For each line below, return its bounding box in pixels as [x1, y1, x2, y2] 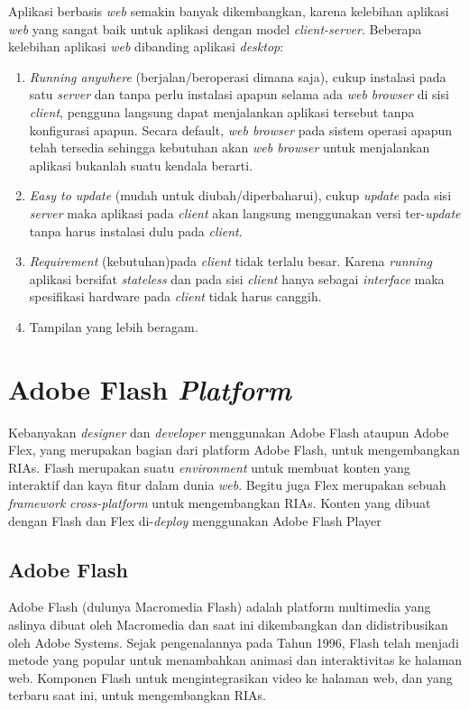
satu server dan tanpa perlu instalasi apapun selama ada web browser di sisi [29, 85, 449, 104]
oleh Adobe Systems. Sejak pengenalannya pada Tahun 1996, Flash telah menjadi [8, 632, 459, 651]
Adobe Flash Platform [8, 370, 291, 408]
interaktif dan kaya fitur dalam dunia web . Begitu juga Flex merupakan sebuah [8, 475, 446, 494]
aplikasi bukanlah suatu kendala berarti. [29, 155, 253, 174]
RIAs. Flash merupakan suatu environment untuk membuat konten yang [8, 457, 410, 476]
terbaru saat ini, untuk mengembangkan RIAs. [8, 686, 266, 705]
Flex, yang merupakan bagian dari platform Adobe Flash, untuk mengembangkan [8, 440, 460, 459]
